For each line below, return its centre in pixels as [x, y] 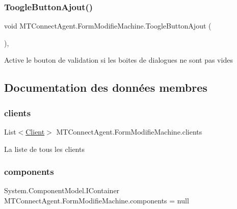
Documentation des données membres [106, 87]
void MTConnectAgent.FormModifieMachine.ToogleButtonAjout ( [108, 26]
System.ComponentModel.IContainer [62, 190]
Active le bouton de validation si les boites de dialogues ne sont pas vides [118, 60]
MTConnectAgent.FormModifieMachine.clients [129, 132]
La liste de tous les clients [44, 149]
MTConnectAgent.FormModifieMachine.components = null [97, 200]
